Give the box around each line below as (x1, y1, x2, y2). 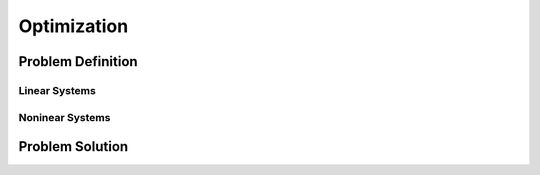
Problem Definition (18, 53, 139, 70)
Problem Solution (18, 138, 129, 155)
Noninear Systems (18, 110, 111, 124)
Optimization (18, 15, 129, 37)
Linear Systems (18, 83, 97, 97)
